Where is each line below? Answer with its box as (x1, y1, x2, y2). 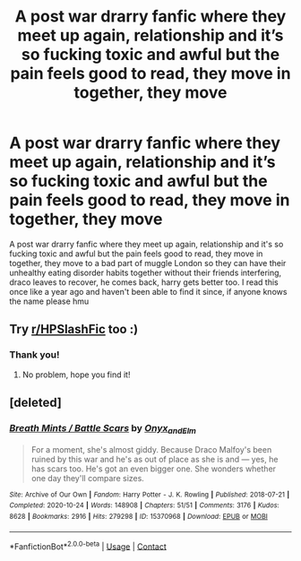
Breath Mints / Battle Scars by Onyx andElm (9, 421, 197, 436)
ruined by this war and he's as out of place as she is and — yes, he (30, 453, 279, 464)
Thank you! (9, 349, 60, 361)
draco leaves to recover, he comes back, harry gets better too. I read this (9, 276, 279, 288)
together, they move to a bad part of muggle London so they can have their (9, 257, 287, 268)
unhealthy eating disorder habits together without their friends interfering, (9, 267, 282, 278)
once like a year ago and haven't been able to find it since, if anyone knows (9, 286, 288, 297)
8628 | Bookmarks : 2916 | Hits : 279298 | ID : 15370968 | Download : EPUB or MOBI (9, 512, 269, 521)
